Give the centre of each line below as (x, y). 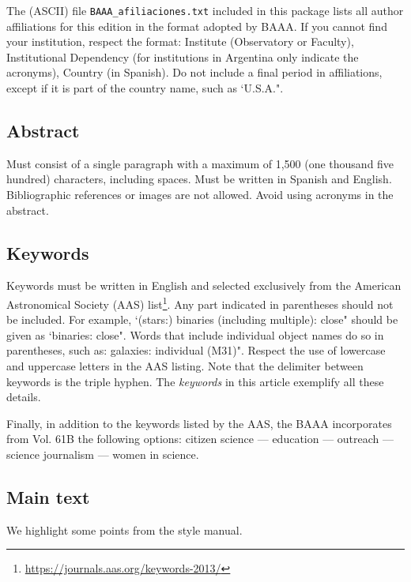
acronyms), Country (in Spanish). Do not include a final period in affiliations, (194, 72)
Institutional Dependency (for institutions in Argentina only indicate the (183, 56)
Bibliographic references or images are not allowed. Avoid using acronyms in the (200, 195)
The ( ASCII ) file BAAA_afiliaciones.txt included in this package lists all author (205, 10)
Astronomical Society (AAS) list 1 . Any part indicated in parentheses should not (200, 303)
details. (24, 397)
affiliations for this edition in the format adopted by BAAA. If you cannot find (197, 26)
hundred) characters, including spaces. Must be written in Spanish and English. (199, 179)
